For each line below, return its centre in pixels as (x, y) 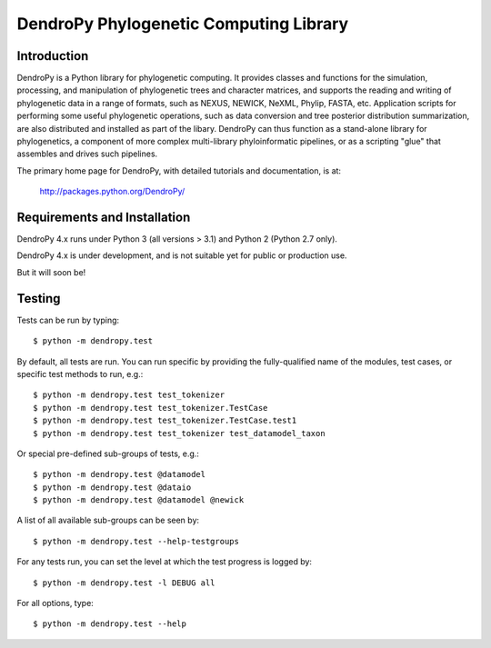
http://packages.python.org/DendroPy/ (112, 192)
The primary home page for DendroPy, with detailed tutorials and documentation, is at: (179, 170)
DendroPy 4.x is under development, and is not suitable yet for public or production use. (182, 255)
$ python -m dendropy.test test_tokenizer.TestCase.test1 (165, 421)
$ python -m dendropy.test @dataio (112, 487)
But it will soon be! (51, 272)
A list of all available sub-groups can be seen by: (108, 520)
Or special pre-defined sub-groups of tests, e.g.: (108, 454)
